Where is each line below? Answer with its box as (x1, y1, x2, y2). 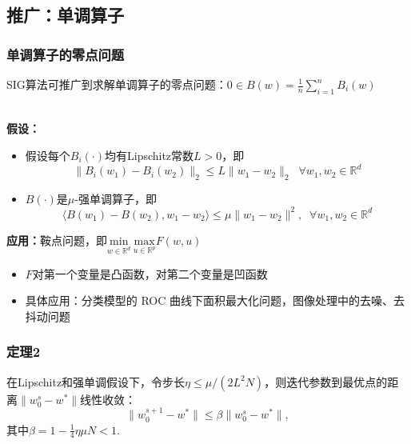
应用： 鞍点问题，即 (6, 231, 107, 248)
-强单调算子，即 (74, 190, 157, 206)
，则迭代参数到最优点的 (264, 373, 388, 390)
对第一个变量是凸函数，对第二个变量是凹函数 (32, 265, 268, 282)
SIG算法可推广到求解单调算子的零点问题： (6, 76, 227, 92)
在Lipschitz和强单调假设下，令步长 (6, 373, 186, 390)
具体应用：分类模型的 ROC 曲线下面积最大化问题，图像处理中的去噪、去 (25, 292, 405, 309)
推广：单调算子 (6, 2, 124, 27)
